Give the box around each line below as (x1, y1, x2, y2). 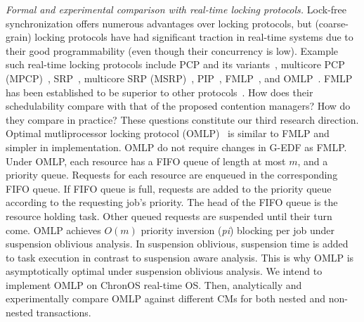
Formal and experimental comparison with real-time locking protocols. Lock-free (6, 2, 347, 16)
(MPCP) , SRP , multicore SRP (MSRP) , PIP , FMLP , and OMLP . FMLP (6, 70, 353, 85)
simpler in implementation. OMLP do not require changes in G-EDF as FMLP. (6, 139, 347, 154)
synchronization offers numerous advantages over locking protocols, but (6, 15, 312, 30)
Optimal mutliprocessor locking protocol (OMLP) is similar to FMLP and (6, 126, 330, 141)
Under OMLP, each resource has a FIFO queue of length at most (6, 153, 286, 168)
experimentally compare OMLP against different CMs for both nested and (6, 291, 326, 306)
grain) (6, 30, 32, 44)
